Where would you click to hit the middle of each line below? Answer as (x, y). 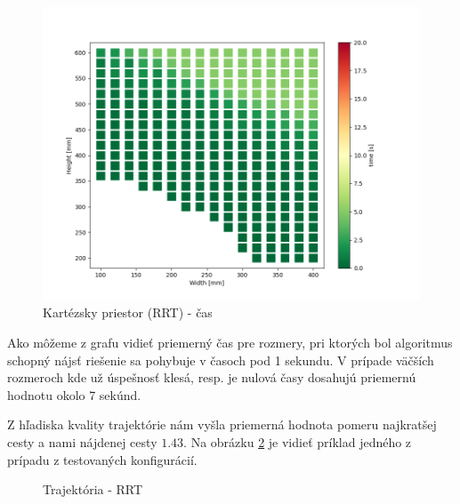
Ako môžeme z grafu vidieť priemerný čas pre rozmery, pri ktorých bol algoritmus (230, 342)
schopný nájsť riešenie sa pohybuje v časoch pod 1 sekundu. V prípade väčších (221, 360)
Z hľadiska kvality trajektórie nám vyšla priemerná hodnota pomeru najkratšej (222, 424)
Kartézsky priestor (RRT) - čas (128, 312)
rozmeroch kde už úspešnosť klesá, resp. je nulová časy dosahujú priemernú (212, 377)
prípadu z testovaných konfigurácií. (102, 459)
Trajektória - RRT (93, 489)
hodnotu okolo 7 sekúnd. (74, 394)
